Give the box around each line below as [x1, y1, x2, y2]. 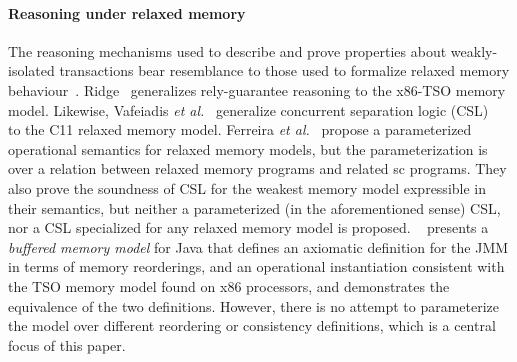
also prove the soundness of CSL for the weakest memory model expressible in [8, 177, 487, 198]
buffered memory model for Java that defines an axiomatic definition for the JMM [8, 236, 509, 257]
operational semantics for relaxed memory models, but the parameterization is [8, 138, 488, 159]
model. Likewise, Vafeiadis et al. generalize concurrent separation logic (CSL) [8, 99, 489, 120]
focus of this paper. [8, 334, 126, 355]
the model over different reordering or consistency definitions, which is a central [8, 315, 496, 336]
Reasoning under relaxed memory [8, 2, 246, 23]
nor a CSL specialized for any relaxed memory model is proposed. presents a [8, 217, 489, 238]
